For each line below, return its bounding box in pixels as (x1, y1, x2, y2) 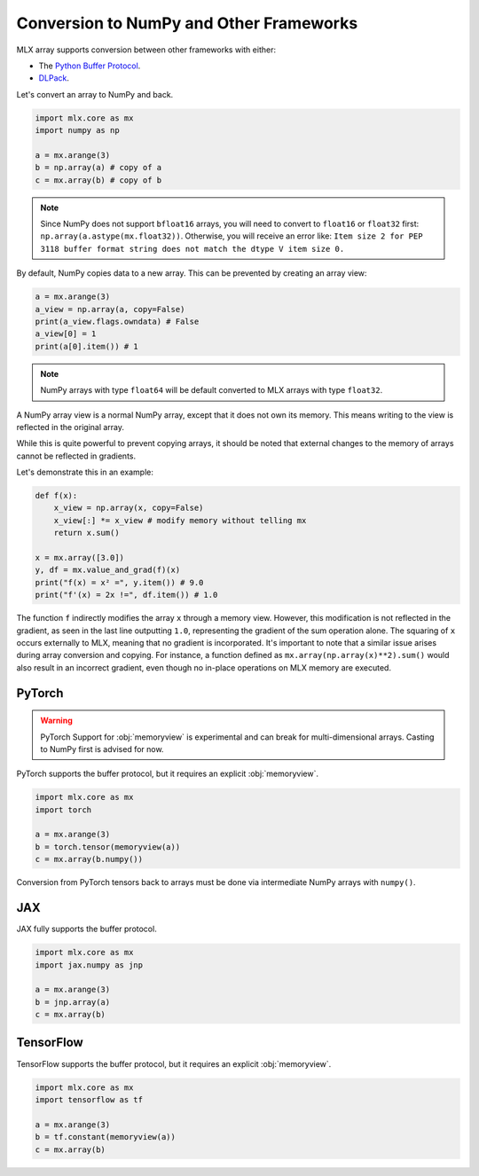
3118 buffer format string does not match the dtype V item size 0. (40, 244, 345, 254)
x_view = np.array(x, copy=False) (53, 503, 204, 514)
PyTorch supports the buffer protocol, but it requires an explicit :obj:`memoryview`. (16, 768, 319, 780)
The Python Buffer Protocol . (38, 60, 141, 71)
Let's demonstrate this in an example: (16, 466, 154, 478)
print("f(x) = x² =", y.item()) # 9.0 (35, 577, 204, 587)
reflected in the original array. (16, 421, 124, 432)
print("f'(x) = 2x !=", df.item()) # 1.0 (35, 590, 218, 600)
